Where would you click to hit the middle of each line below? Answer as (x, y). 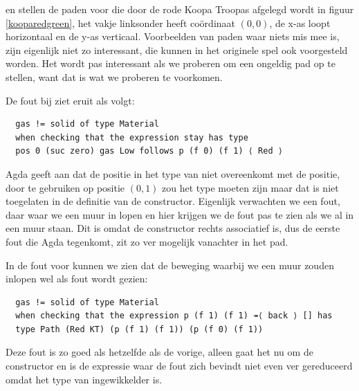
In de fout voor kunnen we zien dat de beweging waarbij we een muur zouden (170, 265)
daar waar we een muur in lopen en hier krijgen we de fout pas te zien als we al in (180, 214)
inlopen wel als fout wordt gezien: (77, 279)
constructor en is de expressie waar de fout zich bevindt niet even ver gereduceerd (179, 366)
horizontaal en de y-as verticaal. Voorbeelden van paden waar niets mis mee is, (173, 36)
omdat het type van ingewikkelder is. (84, 379)
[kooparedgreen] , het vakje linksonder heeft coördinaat (120, 22)
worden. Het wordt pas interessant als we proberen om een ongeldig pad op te (171, 63)
